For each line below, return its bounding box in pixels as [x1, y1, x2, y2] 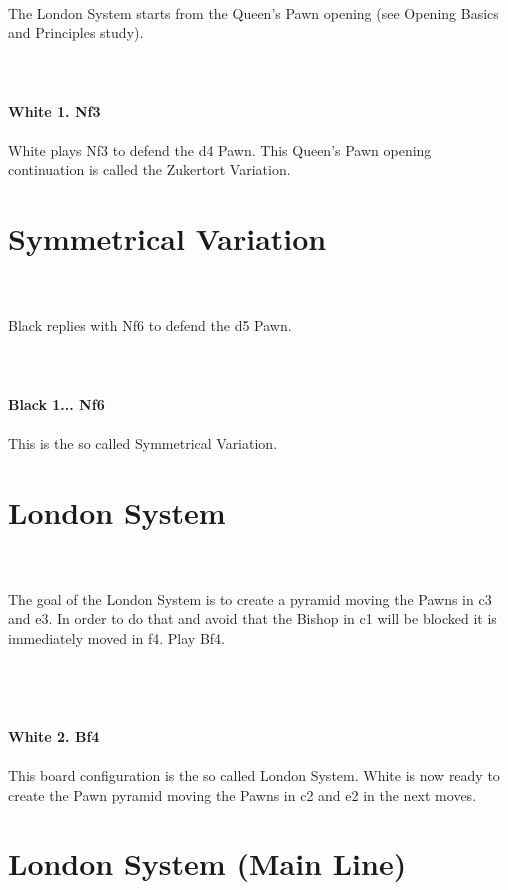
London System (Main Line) [8, 843, 407, 884]
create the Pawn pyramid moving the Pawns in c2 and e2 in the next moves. [8, 784, 477, 805]
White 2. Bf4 [8, 725, 100, 746]
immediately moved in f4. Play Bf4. [8, 627, 225, 648]
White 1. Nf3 [8, 100, 101, 121]
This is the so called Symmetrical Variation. [8, 432, 278, 453]
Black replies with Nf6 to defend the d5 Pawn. [8, 315, 292, 336]
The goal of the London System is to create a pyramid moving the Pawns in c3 [8, 588, 492, 609]
